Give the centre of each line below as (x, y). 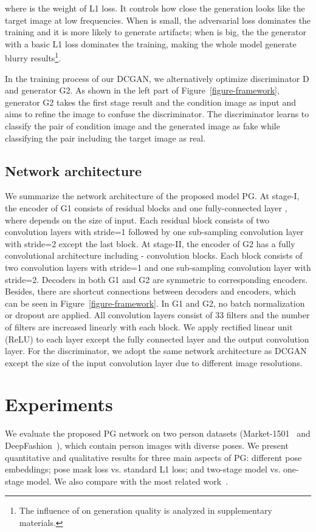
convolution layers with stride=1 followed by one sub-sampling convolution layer (154, 232)
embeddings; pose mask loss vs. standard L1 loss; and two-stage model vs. (143, 469)
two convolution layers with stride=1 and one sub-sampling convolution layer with (158, 267)
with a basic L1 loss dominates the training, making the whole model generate (151, 43)
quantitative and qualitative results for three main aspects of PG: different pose (153, 457)
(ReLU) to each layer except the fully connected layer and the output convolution (157, 339)
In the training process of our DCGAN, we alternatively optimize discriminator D (157, 78)
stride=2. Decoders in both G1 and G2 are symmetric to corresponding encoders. (156, 279)
